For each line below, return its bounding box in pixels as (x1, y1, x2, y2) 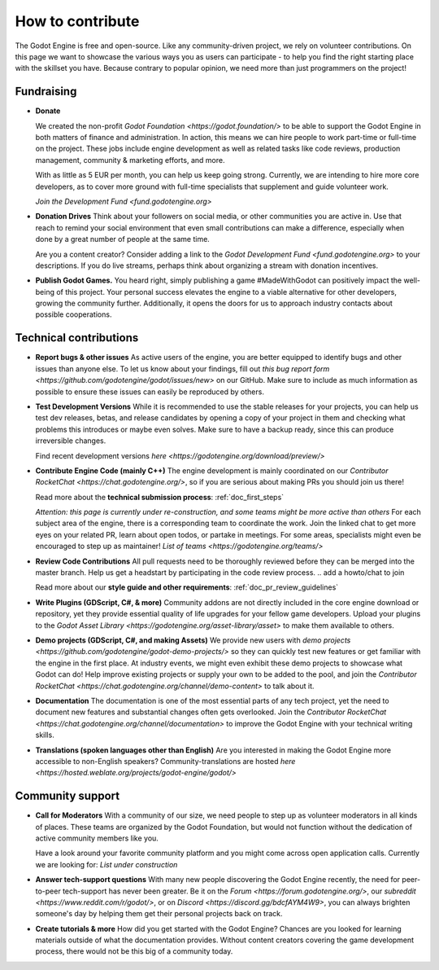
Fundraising (15, 85, 77, 99)
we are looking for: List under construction (35, 859, 178, 869)
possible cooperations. (35, 309, 112, 319)
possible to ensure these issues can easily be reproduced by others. (35, 387, 264, 397)
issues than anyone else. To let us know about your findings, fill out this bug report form (35, 363, 330, 374)
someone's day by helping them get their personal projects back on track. (35, 909, 283, 919)
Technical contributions (15, 331, 139, 345)
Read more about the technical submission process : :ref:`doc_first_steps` (35, 492, 285, 502)
